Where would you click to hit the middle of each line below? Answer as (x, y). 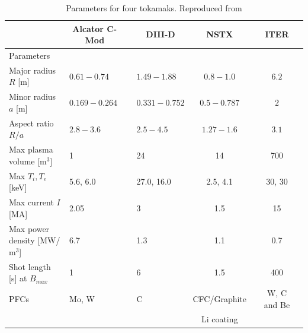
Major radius (33, 70)
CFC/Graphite (220, 298)
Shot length (30, 266)
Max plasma (31, 149)
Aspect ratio (31, 123)
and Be (277, 304)
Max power (29, 228)
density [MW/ (35, 240)
